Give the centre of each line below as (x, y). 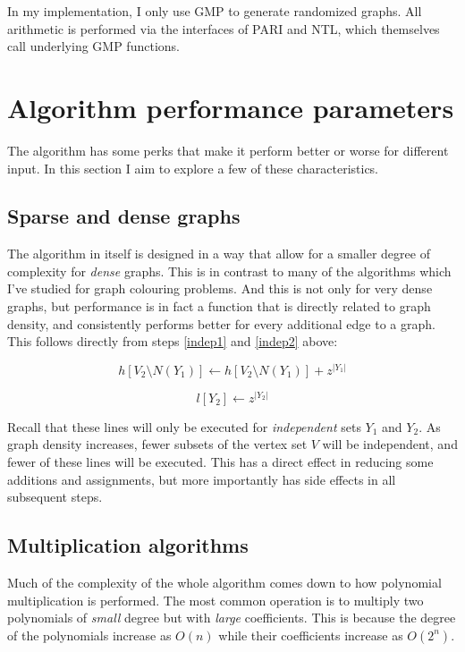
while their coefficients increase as (311, 635)
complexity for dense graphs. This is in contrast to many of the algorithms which (229, 271)
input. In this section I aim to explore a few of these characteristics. (193, 168)
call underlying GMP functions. (93, 46)
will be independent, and (390, 444)
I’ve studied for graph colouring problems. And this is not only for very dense (220, 288)
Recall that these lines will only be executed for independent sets (184, 426)
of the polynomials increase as (89, 635)
